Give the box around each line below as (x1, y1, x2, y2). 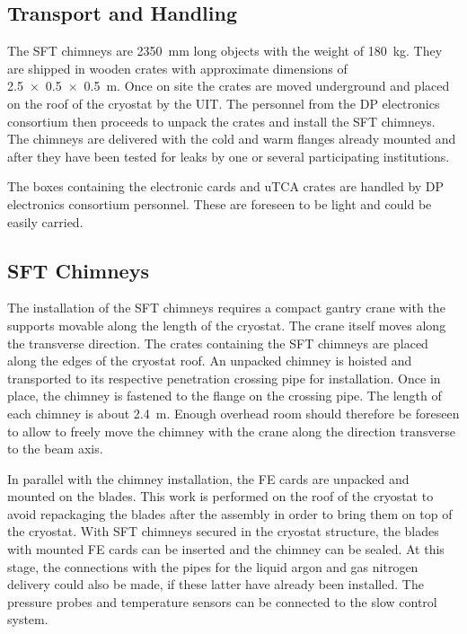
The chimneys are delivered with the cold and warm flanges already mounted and (7, 129, 456, 148)
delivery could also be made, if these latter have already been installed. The (7, 575, 424, 594)
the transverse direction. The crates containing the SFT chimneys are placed (7, 333, 428, 352)
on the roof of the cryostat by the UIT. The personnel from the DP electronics (7, 93, 440, 112)
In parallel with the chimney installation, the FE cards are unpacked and (7, 469, 410, 488)
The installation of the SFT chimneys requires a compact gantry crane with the (7, 298, 445, 317)
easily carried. (7, 212, 84, 231)
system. (7, 610, 48, 629)
